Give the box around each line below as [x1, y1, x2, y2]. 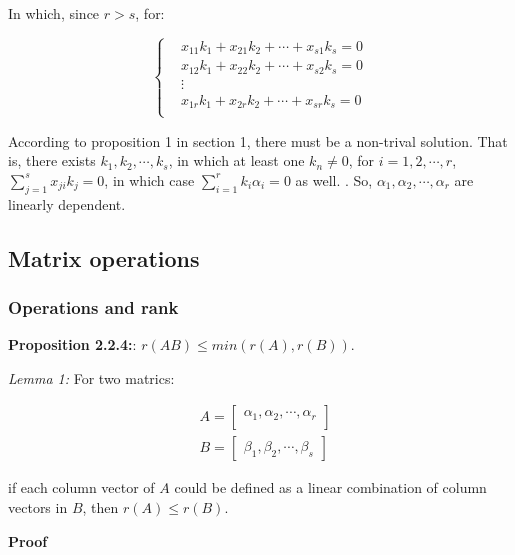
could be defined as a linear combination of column [174, 477, 487, 498]
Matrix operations [8, 242, 200, 273]
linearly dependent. [8, 193, 126, 214]
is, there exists [8, 150, 96, 171]
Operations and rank [8, 294, 179, 319]
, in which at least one [168, 150, 305, 171]
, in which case [104, 169, 195, 190]
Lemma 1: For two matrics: [8, 367, 175, 388]
